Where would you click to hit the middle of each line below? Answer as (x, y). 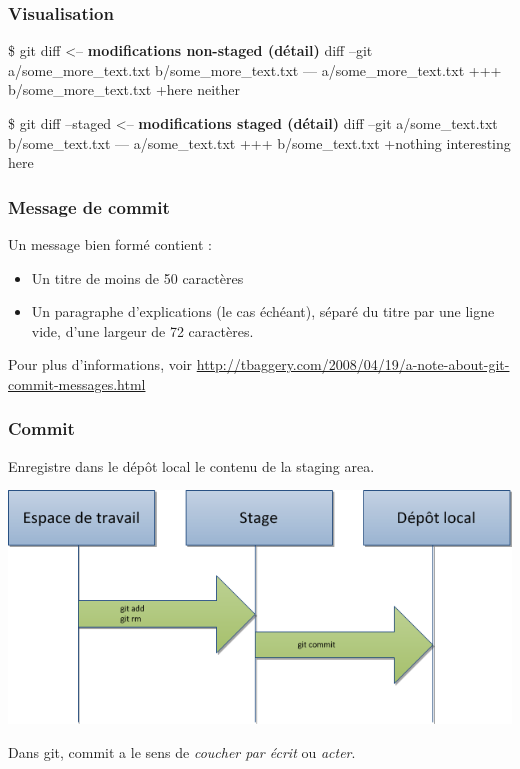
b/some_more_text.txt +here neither (124, 89)
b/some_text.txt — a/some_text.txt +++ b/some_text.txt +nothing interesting (259, 142)
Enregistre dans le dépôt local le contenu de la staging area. (191, 465)
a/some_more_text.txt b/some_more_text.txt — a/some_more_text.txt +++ (255, 69)
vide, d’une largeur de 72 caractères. (142, 330)
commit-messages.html (77, 383)
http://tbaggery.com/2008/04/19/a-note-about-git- (353, 364)
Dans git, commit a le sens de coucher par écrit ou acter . (182, 751)
